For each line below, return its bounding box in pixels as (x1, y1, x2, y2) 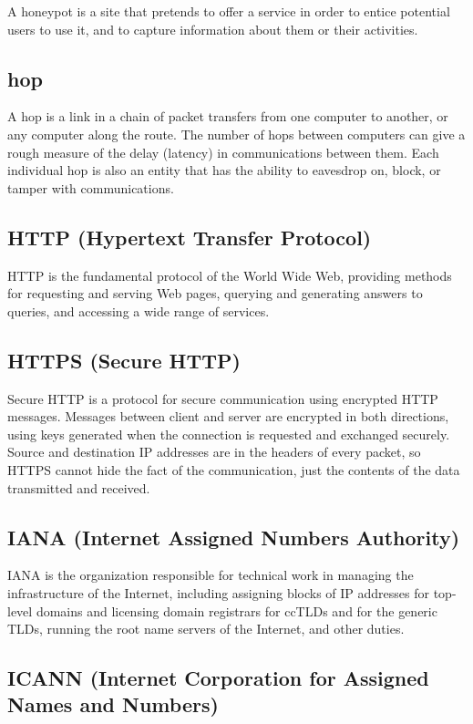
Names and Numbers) (7, 690, 219, 719)
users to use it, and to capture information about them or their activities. (7, 19, 418, 38)
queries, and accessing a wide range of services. (7, 301, 270, 320)
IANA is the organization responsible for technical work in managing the (7, 565, 414, 584)
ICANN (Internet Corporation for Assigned (7, 664, 429, 692)
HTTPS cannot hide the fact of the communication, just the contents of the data (7, 460, 460, 479)
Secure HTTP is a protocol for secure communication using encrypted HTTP (7, 388, 438, 408)
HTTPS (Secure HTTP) (7, 346, 241, 374)
